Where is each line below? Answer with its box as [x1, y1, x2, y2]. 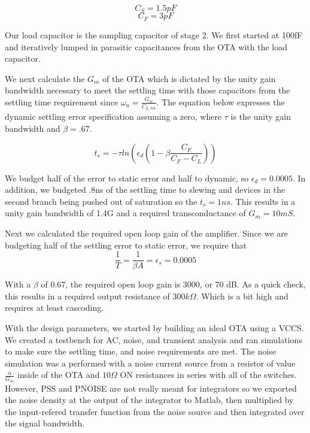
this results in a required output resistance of [5, 289, 170, 302]
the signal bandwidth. [5, 417, 85, 429]
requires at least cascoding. [5, 301, 104, 314]
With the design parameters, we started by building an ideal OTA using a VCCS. [5, 321, 304, 334]
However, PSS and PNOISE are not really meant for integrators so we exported [5, 381, 297, 394]
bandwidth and [5, 122, 60, 134]
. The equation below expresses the [156, 95, 285, 108]
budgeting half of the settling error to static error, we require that [5, 238, 247, 251]
